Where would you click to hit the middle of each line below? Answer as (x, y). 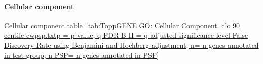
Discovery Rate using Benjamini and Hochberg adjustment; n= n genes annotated (131, 45)
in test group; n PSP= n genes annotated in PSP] (82, 55)
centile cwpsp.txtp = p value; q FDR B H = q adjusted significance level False (126, 35)
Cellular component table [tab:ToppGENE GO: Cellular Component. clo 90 (122, 25)
